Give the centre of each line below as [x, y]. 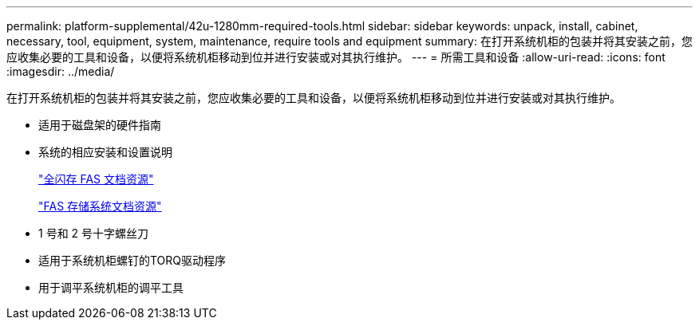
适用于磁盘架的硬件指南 [100, 125]
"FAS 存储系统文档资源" [100, 206]
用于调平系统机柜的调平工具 [111, 287]
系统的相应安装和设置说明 [105, 152]
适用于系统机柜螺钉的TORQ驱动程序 [132, 260]
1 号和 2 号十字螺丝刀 [94, 233]
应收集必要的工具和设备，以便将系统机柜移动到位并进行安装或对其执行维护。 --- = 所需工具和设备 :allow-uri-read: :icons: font [336, 57]
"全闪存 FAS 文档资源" [96, 179]
